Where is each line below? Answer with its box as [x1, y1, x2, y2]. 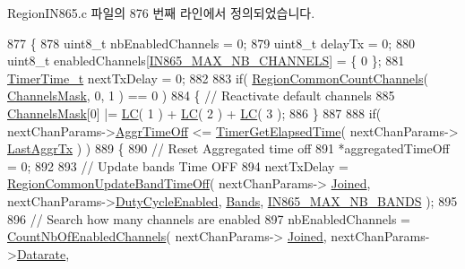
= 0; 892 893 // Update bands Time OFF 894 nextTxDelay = [7, 156, 349, 175]
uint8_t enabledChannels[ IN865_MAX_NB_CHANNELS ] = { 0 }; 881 [7, 51, 405, 70]
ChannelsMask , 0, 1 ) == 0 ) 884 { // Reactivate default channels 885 [7, 86, 395, 105]
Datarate [16, 244, 66, 263]
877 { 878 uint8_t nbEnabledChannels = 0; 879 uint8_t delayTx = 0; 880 [7, 33, 415, 52]
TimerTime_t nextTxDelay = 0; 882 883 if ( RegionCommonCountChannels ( [7, 68, 428, 87]
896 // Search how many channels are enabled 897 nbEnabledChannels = [7, 209, 411, 228]
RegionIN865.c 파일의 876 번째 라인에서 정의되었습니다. [7, 4, 315, 22]
